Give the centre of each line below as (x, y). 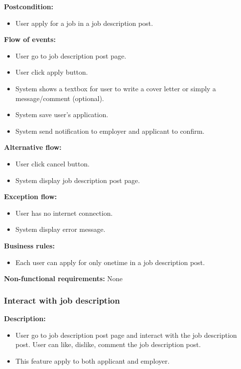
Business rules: (29, 245)
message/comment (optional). (60, 98)
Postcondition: (29, 6)
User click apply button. (52, 72)
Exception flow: (31, 196)
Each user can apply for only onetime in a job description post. (110, 262)
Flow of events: (30, 39)
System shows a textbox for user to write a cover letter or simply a (116, 88)
